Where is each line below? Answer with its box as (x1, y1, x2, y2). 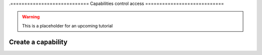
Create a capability (9, 38, 68, 46)
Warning (22, 14, 40, 20)
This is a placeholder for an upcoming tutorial (22, 23, 113, 28)
